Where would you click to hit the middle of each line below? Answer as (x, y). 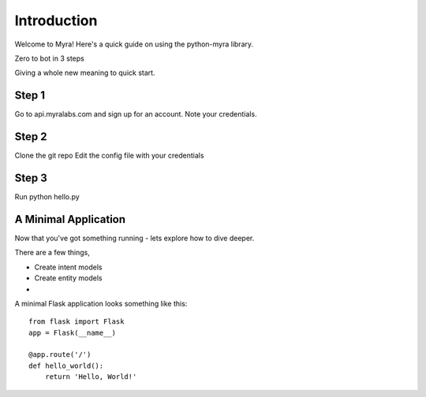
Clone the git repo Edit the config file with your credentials (109, 156)
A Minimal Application (70, 219)
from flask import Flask (77, 322)
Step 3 (31, 178)
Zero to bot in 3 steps (49, 58)
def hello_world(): (66, 365)
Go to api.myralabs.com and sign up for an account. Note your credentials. (136, 114)
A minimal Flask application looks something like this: (101, 303)
